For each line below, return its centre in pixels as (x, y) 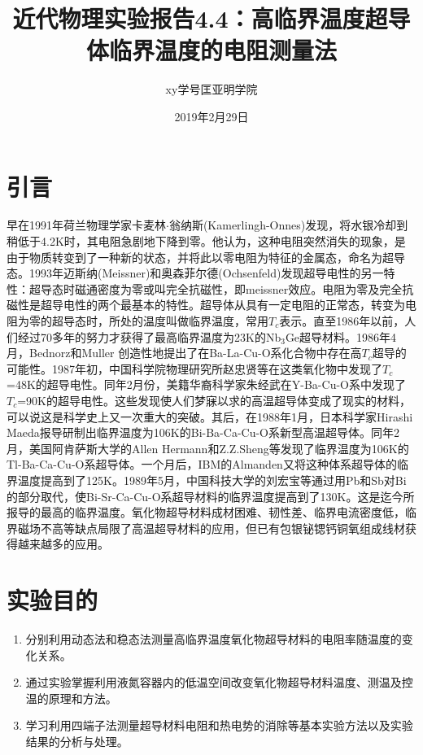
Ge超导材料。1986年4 (341, 336)
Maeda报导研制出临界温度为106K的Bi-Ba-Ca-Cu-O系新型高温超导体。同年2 (203, 432)
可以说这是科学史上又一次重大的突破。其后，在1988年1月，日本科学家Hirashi (210, 416)
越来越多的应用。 (63, 544)
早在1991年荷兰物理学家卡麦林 (86, 225)
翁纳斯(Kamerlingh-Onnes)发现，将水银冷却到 (288, 225)
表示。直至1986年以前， (342, 321)
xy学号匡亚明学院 (211, 89)
